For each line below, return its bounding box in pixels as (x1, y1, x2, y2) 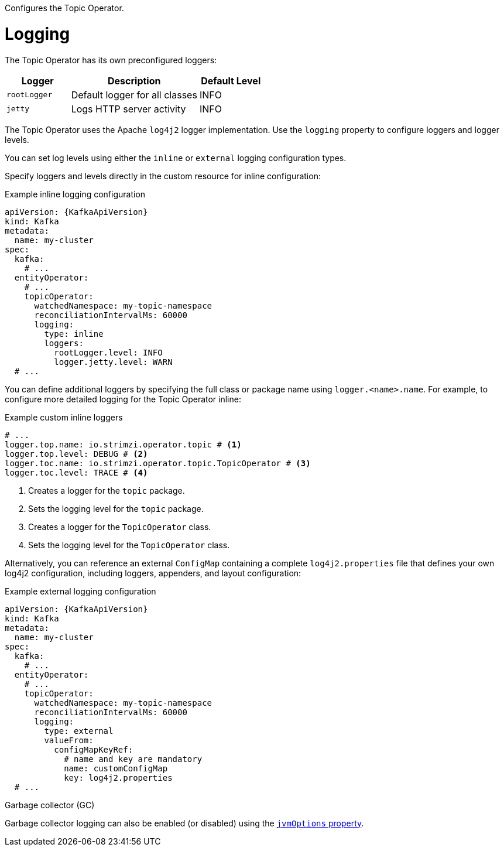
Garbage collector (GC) (5, 799, 95, 810)
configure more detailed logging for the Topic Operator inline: (5, 394, 241, 404)
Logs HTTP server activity (71, 102, 186, 115)
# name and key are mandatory (64, 754, 203, 764)
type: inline (44, 329, 104, 339)
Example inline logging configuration (5, 189, 146, 199)
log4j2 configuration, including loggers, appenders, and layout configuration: (5, 568, 301, 578)
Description (108, 74, 161, 87)
